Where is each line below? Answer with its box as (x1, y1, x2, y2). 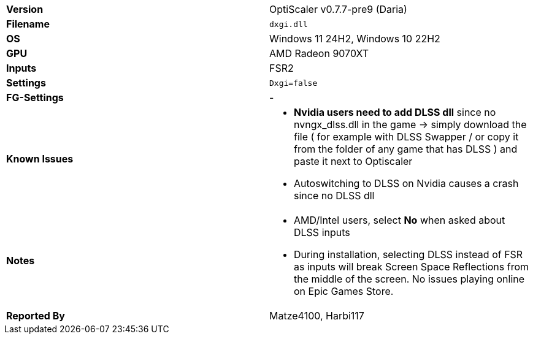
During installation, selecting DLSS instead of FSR (294, 248, 523, 261)
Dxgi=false (269, 78, 318, 88)
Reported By (6, 310, 65, 322)
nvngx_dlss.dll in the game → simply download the (294, 118, 527, 131)
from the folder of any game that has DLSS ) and (294, 143, 518, 155)
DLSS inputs (294, 226, 350, 238)
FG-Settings (6, 91, 64, 104)
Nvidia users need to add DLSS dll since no (294, 106, 496, 118)
